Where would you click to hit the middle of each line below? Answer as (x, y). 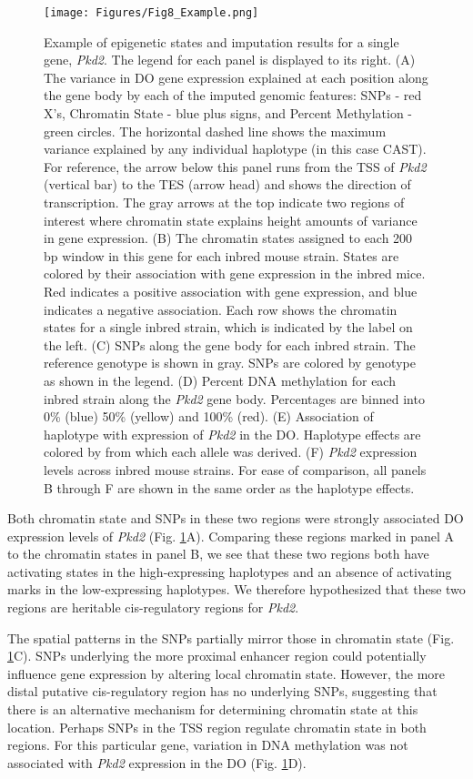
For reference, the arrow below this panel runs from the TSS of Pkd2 (235, 166)
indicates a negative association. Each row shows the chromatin (221, 309)
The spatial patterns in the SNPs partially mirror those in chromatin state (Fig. (231, 637)
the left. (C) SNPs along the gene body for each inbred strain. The (230, 344)
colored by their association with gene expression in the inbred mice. (235, 273)
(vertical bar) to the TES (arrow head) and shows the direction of (227, 184)
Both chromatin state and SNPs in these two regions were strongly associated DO (236, 518)
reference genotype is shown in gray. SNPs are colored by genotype (230, 363)
